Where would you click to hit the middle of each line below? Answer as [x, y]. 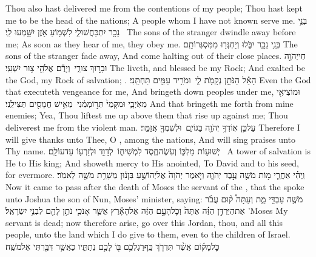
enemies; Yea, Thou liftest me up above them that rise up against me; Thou [147, 115]
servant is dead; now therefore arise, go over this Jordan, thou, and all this [144, 222]
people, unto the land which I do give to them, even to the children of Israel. [148, 234]
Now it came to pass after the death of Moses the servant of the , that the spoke [155, 186]
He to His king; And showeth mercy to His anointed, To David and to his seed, [152, 163]
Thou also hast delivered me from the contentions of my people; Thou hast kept [154, 8]
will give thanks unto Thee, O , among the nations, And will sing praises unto [150, 139]
